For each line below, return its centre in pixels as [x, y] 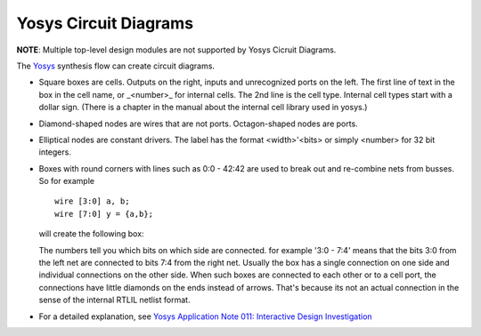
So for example [67, 181]
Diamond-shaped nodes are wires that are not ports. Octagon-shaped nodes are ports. [198, 124]
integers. [55, 152]
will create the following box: [91, 234]
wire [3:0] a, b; [92, 201]
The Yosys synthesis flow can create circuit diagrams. [116, 66]
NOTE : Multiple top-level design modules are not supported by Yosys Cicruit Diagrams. [176, 50]
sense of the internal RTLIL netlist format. [114, 300]
